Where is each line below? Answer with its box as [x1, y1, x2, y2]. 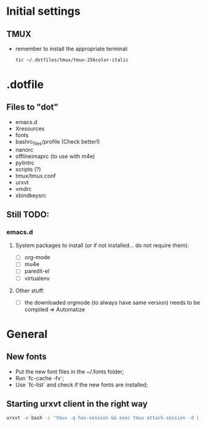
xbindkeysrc [15, 192, 47, 199]
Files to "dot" [6, 102, 58, 112]
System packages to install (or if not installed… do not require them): [15, 241, 189, 249]
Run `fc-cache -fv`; [15, 374, 65, 382]
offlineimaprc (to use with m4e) [15, 152, 95, 160]
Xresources [15, 125, 45, 132]
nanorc [15, 146, 34, 153]
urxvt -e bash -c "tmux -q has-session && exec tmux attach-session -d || [6, 415, 202, 421]
